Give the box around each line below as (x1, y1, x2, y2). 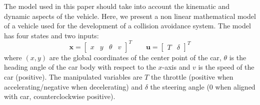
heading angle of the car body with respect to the (4, 62, 156, 72)
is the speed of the (198, 62, 254, 72)
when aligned (215, 81, 255, 92)
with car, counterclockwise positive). (4, 91, 115, 102)
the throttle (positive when (150, 72, 233, 82)
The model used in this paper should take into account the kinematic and (4, 1, 229, 11)
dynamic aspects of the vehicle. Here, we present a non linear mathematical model (4, 10, 256, 21)
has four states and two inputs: (4, 30, 99, 40)
